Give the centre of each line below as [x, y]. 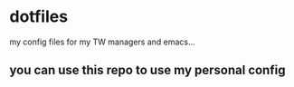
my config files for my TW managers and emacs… [103, 42]
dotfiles [39, 17]
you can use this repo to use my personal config [147, 70]
